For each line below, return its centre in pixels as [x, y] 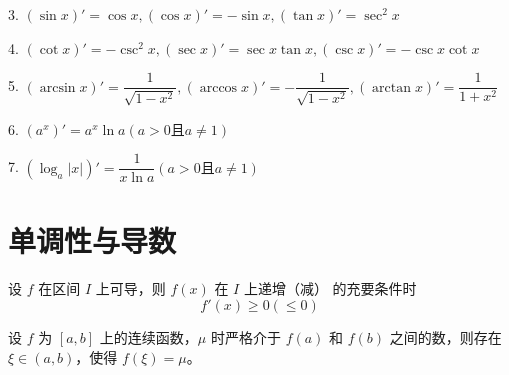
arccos [218, 87]
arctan [392, 87]
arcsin [57, 87]
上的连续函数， [148, 337]
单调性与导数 [92, 240]
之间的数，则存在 [445, 337]
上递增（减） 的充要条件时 [330, 288]
